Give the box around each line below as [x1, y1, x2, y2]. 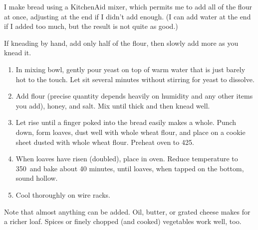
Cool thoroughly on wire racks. [15, 189, 111, 200]
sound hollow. [15, 173, 58, 183]
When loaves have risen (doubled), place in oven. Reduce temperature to [15, 153, 238, 164]
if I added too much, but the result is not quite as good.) [4, 21, 178, 31]
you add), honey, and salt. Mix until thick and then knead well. [15, 100, 210, 111]
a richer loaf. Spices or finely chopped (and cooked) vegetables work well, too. [4, 216, 242, 227]
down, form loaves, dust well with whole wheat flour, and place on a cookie [15, 126, 246, 137]
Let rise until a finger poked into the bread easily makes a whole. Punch [15, 117, 237, 127]
